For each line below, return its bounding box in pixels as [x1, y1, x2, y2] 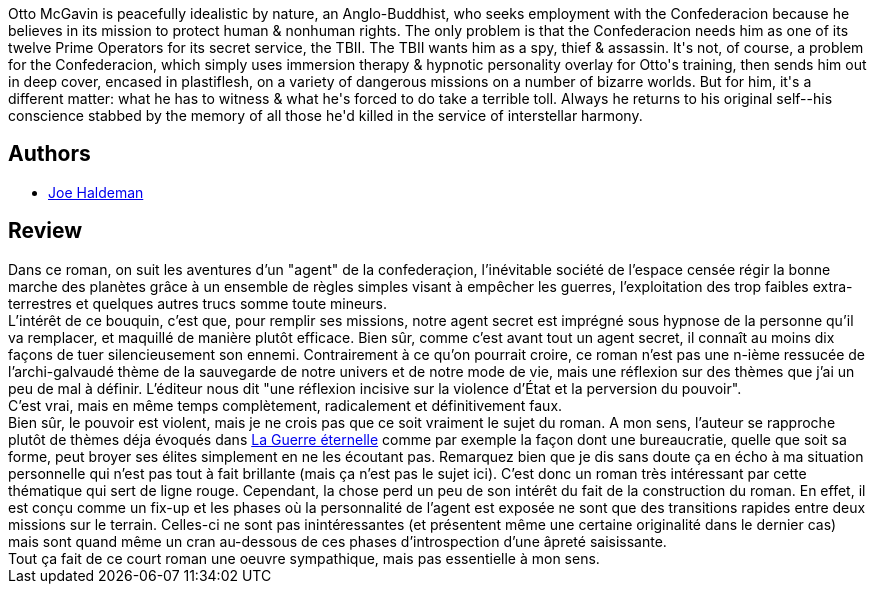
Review [8, 218, 83, 244]
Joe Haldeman [48, 183, 144, 201]
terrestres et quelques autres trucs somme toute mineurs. [8, 294, 388, 312]
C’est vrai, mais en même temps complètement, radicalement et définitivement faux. [8, 396, 563, 414]
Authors [8, 141, 91, 167]
